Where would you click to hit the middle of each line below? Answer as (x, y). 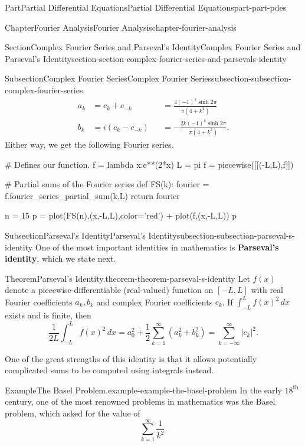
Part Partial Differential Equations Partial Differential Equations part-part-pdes (146, 7)
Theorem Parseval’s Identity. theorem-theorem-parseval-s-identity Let (127, 278)
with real (267, 290)
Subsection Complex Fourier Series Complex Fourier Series (108, 78)
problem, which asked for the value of (73, 413)
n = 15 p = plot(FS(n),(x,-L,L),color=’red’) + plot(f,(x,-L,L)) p (121, 215)
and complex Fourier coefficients (155, 302)
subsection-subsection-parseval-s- (236, 235)
